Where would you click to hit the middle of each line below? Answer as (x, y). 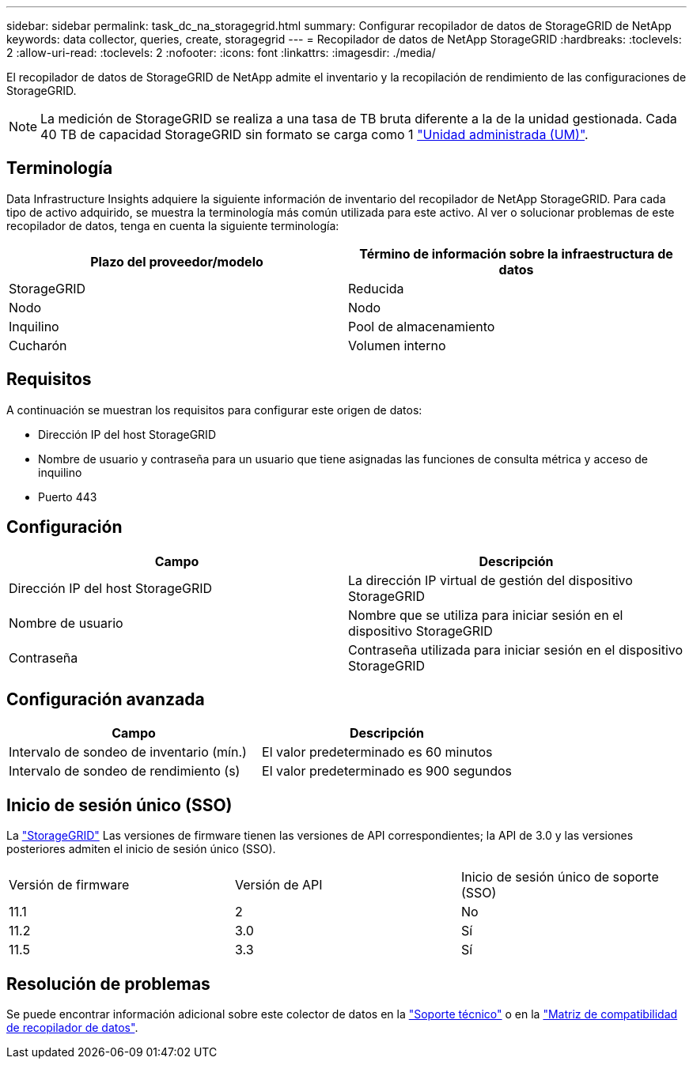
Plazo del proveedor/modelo (177, 261)
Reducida (376, 288)
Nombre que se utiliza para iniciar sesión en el (486, 615)
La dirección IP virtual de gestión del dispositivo (490, 580)
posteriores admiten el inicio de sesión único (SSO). (141, 849)
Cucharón (38, 345)
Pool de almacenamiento (422, 326)
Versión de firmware (69, 885)
